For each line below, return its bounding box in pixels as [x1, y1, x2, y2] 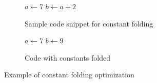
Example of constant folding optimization [4, 69, 134, 80]
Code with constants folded [25, 52, 110, 63]
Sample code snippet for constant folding [25, 18, 153, 29]
